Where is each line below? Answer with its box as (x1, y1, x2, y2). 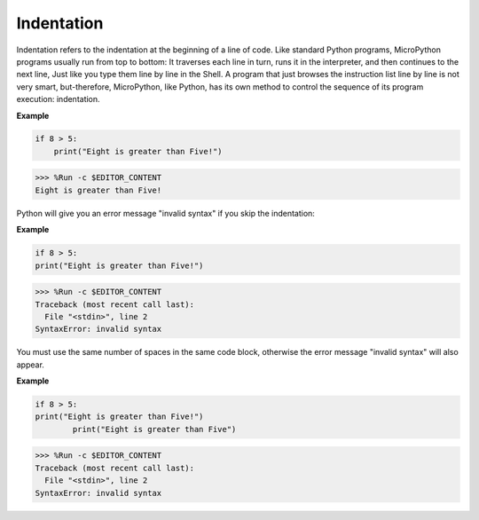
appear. (16, 359, 44, 370)
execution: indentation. (16, 94, 101, 105)
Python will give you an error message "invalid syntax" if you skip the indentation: (16, 208, 315, 218)
